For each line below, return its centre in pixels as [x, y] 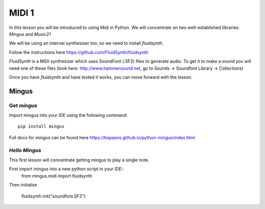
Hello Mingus [25, 150]
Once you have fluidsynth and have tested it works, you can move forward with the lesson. [101, 77]
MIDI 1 [22, 13]
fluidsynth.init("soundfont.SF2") [53, 196]
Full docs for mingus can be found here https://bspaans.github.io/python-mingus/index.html [102, 137]
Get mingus [23, 105]
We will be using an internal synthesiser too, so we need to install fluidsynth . [86, 43]
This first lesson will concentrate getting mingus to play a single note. [79, 160]
